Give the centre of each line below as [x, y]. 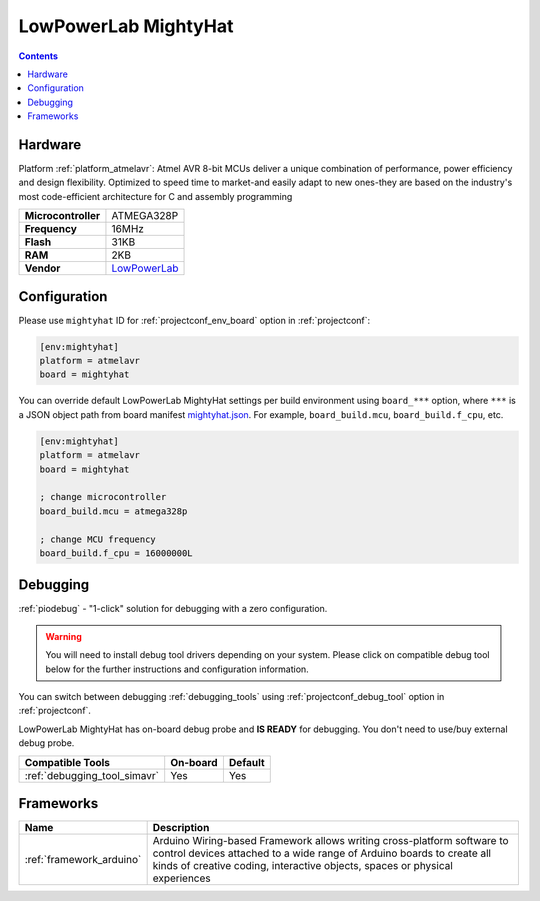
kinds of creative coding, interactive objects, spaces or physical [303, 866]
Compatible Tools [67, 762]
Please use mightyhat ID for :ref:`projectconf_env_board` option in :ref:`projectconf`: [194, 320]
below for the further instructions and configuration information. [177, 669]
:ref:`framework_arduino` [83, 860]
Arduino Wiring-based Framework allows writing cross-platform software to [330, 841]
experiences [181, 878]
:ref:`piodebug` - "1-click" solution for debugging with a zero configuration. [173, 609]
